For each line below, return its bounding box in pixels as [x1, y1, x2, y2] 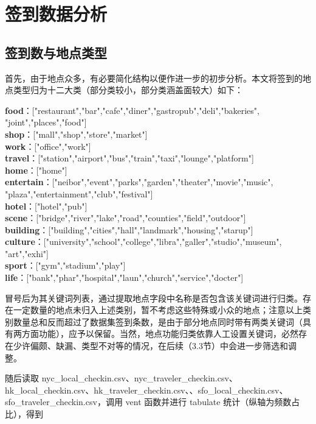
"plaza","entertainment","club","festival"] [5, 187, 153, 200]
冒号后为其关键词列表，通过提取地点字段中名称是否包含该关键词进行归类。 [5, 291, 303, 304]
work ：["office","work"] [5, 140, 91, 152]
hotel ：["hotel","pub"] [5, 199, 88, 212]
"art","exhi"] [5, 247, 49, 260]
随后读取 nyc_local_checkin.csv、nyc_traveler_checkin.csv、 [5, 372, 238, 384]
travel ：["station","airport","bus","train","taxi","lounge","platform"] [5, 152, 254, 164]
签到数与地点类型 [5, 43, 107, 62]
